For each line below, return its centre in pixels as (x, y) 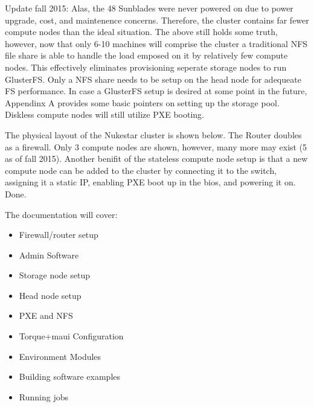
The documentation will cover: (61, 214)
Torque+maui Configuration (71, 336)
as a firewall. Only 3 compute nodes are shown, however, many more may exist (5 (156, 146)
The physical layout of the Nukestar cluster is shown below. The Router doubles (153, 134)
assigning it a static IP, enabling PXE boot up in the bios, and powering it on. (150, 182)
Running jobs (43, 396)
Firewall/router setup (59, 235)
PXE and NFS (46, 316)
